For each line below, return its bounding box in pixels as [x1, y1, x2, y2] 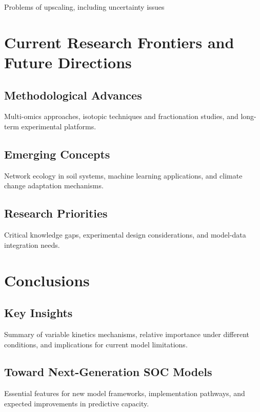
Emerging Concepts [4, 146, 110, 162]
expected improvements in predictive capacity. [4, 398, 149, 408]
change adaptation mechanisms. [4, 180, 104, 191]
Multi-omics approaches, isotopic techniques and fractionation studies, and [4, 111, 238, 122]
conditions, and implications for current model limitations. [4, 339, 188, 349]
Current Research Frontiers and [4, 31, 234, 52]
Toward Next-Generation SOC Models [4, 364, 212, 380]
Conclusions [4, 269, 90, 290]
